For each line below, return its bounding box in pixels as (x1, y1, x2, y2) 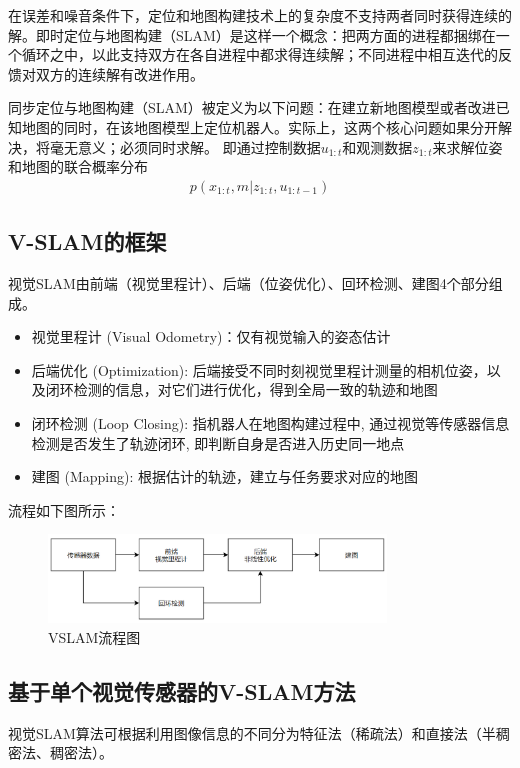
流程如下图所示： (8, 499, 120, 520)
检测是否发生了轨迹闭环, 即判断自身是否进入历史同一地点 (31, 432, 405, 453)
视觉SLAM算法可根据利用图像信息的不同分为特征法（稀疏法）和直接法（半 (8, 722, 496, 743)
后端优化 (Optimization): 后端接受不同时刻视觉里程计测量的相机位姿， (31, 359, 487, 380)
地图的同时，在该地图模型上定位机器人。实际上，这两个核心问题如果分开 (21, 116, 498, 137)
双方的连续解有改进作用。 (35, 63, 204, 84)
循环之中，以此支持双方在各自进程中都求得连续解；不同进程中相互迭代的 (21, 44, 498, 65)
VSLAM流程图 (48, 627, 141, 648)
